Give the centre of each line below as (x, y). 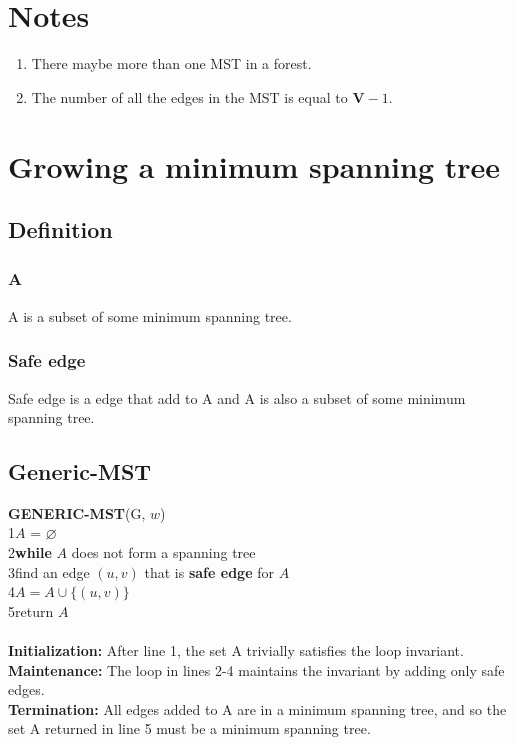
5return (31, 610)
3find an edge (49, 571)
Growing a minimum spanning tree (254, 165)
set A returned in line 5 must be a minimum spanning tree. (189, 728)
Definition (60, 229)
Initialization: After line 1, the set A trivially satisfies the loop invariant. (236, 650)
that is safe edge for (209, 571)
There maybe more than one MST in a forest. (171, 63)
